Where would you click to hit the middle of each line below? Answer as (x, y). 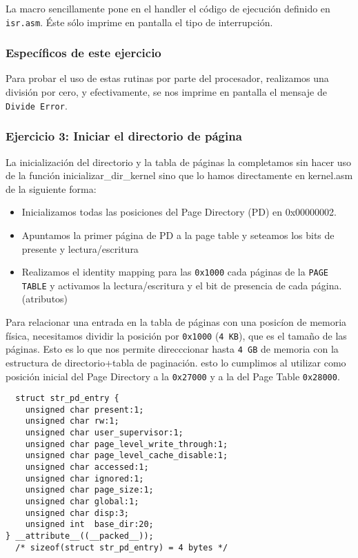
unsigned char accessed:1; (87, 467)
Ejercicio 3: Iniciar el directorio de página (124, 136)
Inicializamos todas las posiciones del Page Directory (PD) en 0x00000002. (179, 212)
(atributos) (45, 299)
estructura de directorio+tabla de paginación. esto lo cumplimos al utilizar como (176, 362)
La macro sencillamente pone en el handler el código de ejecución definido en (168, 8)
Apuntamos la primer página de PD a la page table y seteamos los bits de (178, 235)
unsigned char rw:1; (72, 421)
